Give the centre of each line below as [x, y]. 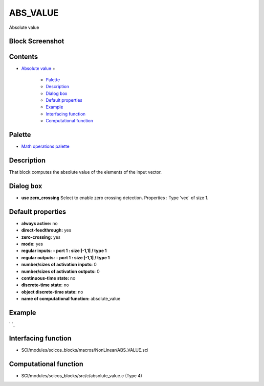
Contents [23, 57]
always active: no [40, 223]
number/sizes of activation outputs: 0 [60, 271]
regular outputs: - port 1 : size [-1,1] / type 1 [66, 257]
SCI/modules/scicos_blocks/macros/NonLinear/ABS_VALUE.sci [85, 350]
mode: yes [32, 244]
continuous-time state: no [48, 278]
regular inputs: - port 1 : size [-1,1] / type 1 [64, 251]
